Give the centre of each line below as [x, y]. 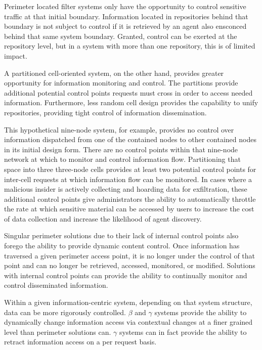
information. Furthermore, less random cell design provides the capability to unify [131, 102]
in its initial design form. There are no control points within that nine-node [121, 149]
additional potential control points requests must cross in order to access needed [128, 92]
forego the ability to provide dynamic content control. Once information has [122, 246]
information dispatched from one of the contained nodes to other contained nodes [130, 139]
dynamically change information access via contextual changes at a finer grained [128, 322]
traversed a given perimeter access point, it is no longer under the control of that [130, 255]
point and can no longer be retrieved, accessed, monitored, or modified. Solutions [130, 265]
